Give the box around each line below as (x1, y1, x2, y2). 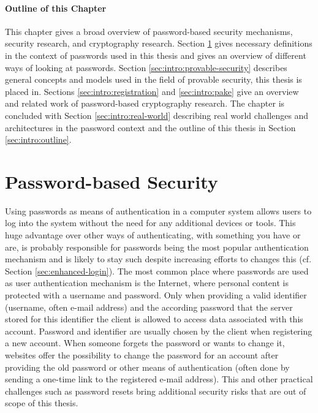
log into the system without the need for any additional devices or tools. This (5, 216, 296, 229)
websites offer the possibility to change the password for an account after (5, 348, 279, 361)
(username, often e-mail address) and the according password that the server (5, 300, 293, 313)
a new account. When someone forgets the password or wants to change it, (5, 336, 285, 349)
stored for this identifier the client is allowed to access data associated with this (5, 313, 303, 325)
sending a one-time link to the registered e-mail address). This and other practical (5, 373, 313, 385)
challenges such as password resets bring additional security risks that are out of (5, 384, 306, 397)
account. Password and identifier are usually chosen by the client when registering (5, 324, 312, 337)
